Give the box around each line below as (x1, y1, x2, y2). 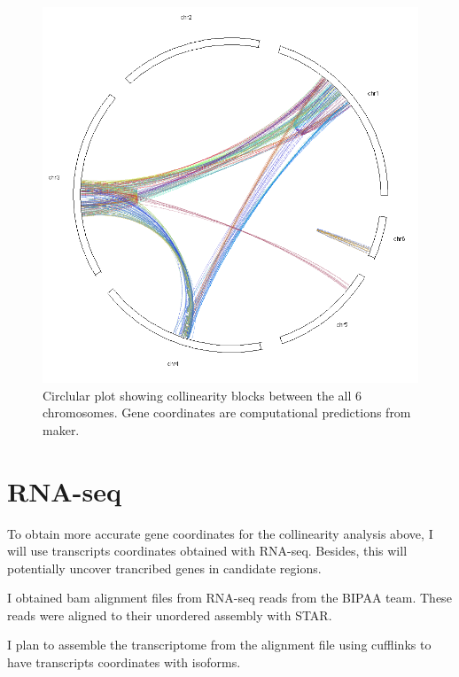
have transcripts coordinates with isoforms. (7, 653, 241, 672)
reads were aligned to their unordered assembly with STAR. (7, 605, 332, 624)
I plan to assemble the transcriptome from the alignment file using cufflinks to (7, 635, 432, 654)
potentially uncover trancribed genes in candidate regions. (7, 558, 322, 577)
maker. (43, 420, 80, 439)
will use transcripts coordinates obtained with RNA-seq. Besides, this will (7, 541, 408, 560)
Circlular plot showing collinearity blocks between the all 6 (43, 385, 362, 404)
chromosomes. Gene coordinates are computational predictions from (43, 403, 411, 422)
